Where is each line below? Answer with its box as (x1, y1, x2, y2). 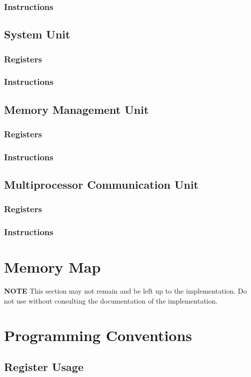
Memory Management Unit (4, 101, 149, 117)
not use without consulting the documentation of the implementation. (4, 295, 218, 306)
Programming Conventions (4, 325, 192, 345)
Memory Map (4, 257, 101, 277)
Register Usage (4, 359, 83, 375)
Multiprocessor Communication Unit (4, 177, 199, 192)
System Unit (4, 26, 70, 42)
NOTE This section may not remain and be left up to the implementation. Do (4, 286, 247, 296)
